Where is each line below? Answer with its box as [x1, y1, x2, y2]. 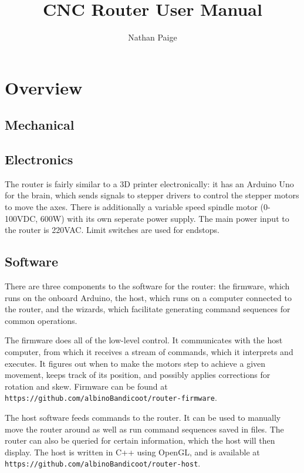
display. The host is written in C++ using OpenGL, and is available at [5, 445, 260, 458]
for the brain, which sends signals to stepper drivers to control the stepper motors [5, 189, 299, 201]
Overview [5, 75, 83, 99]
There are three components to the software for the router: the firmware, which [5, 280, 290, 292]
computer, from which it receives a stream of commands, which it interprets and [5, 346, 293, 358]
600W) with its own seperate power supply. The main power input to [40, 212, 289, 224]
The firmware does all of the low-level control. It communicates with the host [5, 334, 283, 346]
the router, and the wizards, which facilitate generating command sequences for [5, 303, 291, 315]
